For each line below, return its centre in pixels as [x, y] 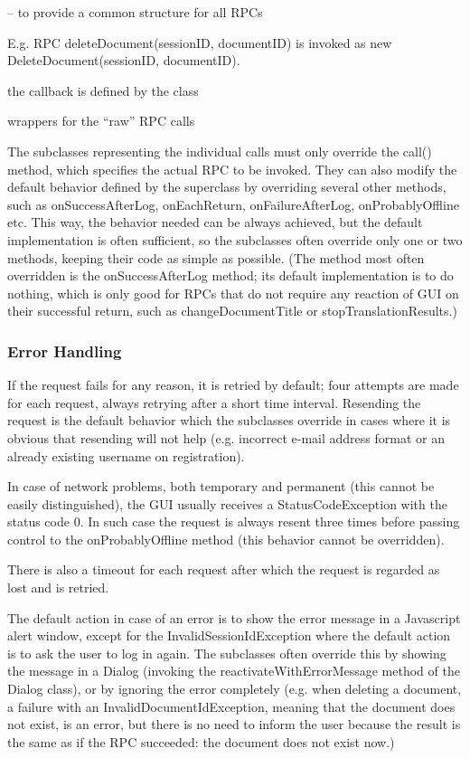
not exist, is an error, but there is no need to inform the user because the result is [234, 724]
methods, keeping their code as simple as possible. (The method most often [216, 257]
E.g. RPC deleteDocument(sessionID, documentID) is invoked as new [200, 42]
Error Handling [65, 351]
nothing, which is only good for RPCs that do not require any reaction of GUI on [233, 293]
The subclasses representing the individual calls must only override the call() [220, 151]
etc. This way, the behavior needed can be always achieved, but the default [215, 222]
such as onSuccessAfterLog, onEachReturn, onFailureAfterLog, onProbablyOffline [233, 204]
